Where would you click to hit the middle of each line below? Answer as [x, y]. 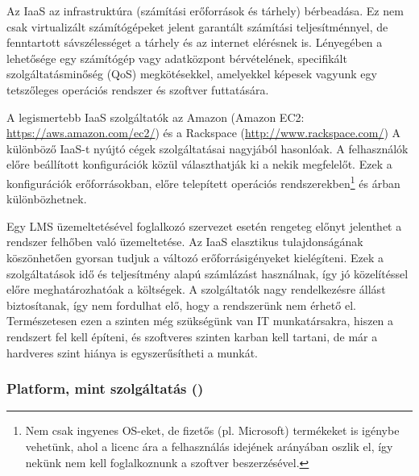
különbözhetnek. [47, 199]
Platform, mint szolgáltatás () [105, 388]
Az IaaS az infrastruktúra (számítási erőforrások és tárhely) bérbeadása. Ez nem [205, 10]
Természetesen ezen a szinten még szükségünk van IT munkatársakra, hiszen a [200, 321]
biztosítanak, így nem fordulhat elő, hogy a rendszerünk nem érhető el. [181, 305]
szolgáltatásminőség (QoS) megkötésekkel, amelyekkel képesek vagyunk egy [192, 74]
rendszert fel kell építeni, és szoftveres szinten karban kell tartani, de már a [192, 336]
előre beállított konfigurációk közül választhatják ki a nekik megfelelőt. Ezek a [199, 164]
